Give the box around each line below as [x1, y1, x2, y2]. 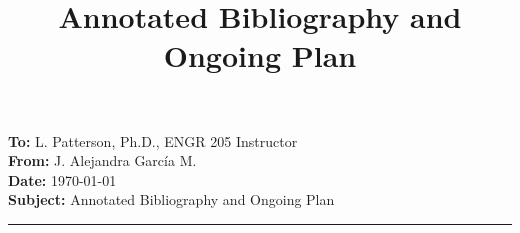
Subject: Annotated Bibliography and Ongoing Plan [8, 189, 335, 210]
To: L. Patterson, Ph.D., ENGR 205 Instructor [8, 130, 298, 151]
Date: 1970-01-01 [8, 169, 117, 190]
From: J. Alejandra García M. [8, 150, 197, 171]
